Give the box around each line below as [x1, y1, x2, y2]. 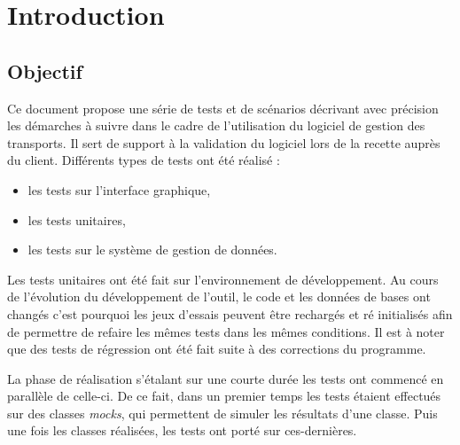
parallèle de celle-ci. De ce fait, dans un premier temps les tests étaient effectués [7, 386, 441, 405]
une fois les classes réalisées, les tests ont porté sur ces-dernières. [7, 421, 357, 440]
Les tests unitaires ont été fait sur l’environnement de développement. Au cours [7, 269, 439, 288]
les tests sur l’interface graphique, [27, 180, 211, 199]
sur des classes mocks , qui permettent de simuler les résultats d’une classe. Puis [7, 403, 438, 422]
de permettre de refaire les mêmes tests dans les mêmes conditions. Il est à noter [7, 322, 445, 340]
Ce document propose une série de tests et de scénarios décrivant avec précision [7, 98, 439, 117]
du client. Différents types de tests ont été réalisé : [7, 151, 280, 169]
